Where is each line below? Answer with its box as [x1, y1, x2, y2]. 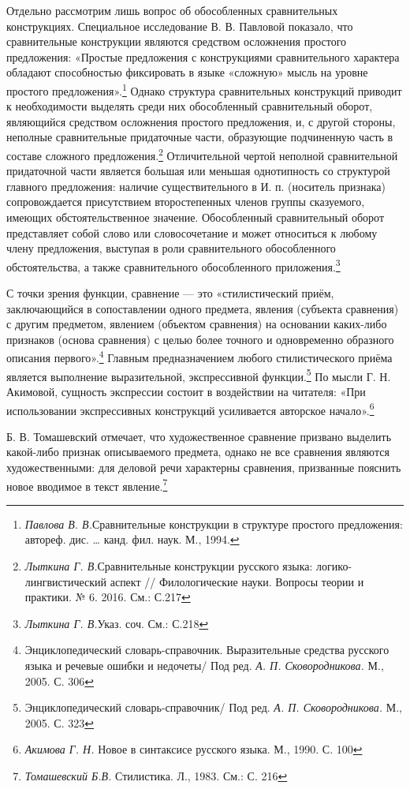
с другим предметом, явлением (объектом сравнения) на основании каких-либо [6, 316, 387, 332]
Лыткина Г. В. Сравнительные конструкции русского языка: [24, 558, 313, 574]
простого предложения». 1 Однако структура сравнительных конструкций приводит [6, 80, 402, 99]
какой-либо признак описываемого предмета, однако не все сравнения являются [6, 443, 389, 460]
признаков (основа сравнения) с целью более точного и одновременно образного [6, 331, 394, 347]
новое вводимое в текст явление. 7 [6, 475, 168, 494]
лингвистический [24, 573, 107, 589]
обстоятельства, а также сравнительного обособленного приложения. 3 [6, 256, 341, 275]
